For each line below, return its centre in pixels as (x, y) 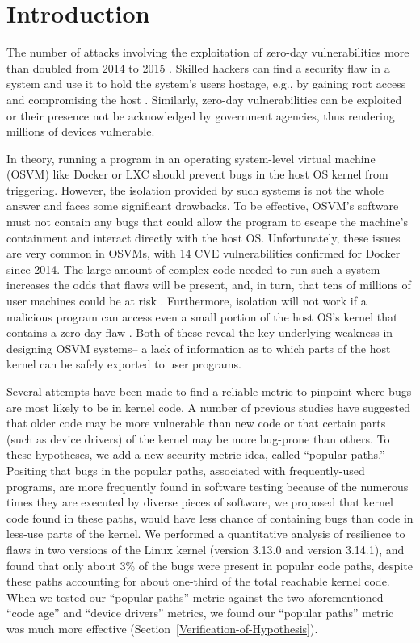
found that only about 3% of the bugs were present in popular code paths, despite (210, 565)
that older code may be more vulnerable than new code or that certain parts (196, 423)
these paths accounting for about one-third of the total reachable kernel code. (198, 581)
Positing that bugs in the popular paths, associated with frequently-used (186, 470)
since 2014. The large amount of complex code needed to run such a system (193, 269)
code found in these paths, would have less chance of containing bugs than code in (210, 517)
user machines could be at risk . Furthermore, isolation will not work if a (187, 301)
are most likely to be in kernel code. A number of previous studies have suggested (208, 407)
